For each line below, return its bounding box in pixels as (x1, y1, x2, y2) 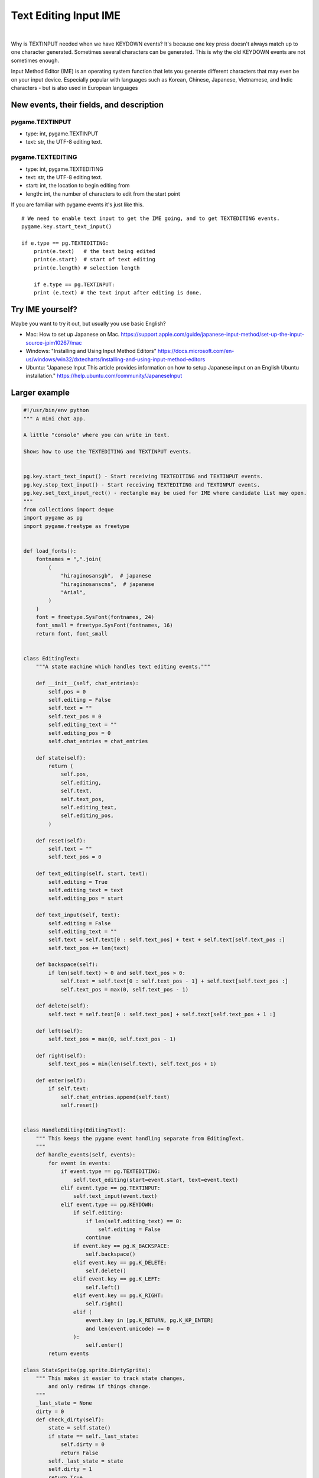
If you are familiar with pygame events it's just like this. (11, 201, 144, 208)
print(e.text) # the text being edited (33, 248, 156, 255)
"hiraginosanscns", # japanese (60, 581, 155, 588)
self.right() (86, 1301, 123, 1307)
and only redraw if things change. (48, 1383, 152, 1390)
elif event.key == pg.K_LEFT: (73, 1276, 161, 1282)
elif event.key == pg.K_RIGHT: (73, 1292, 164, 1299)
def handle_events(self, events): (35, 1152, 136, 1158)
